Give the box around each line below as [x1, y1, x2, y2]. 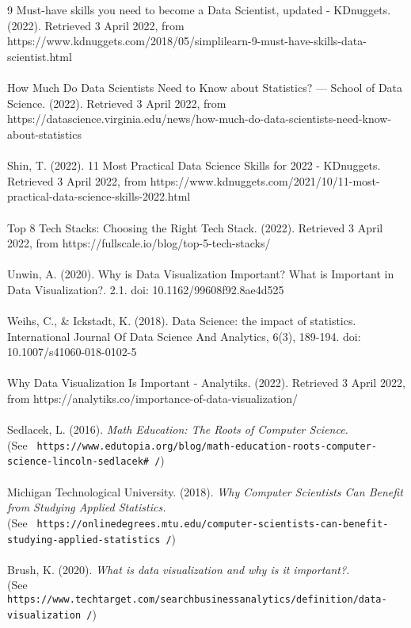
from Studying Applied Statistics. [7, 499, 166, 515]
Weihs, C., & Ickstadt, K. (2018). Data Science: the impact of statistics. [7, 312, 356, 329]
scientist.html [7, 48, 72, 64]
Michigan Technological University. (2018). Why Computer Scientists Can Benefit [7, 483, 403, 500]
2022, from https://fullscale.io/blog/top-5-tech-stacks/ [7, 235, 271, 251]
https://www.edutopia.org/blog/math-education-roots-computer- [36, 440, 378, 452]
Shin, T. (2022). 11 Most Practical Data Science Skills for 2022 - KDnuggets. [7, 157, 381, 174]
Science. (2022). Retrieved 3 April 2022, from [7, 94, 226, 111]
